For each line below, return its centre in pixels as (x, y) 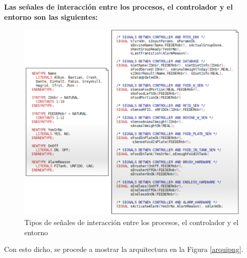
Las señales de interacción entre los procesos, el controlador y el (118, 7)
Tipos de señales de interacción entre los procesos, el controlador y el (132, 222)
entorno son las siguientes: (51, 16)
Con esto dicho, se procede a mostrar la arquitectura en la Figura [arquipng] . (124, 249)
